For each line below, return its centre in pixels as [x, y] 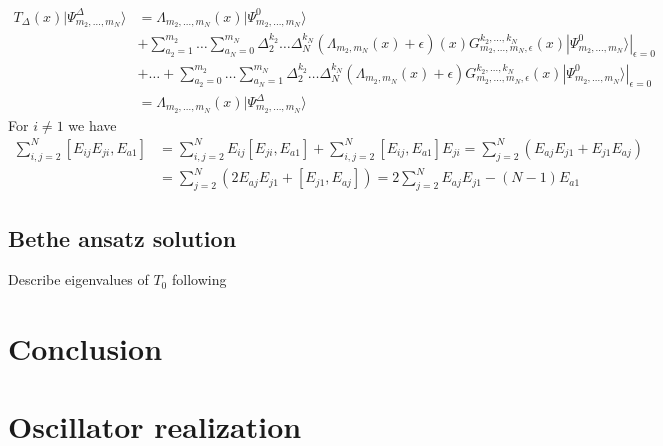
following [199, 279]
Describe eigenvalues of [78, 279]
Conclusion [85, 348]
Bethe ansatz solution [122, 237]
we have [92, 124]
